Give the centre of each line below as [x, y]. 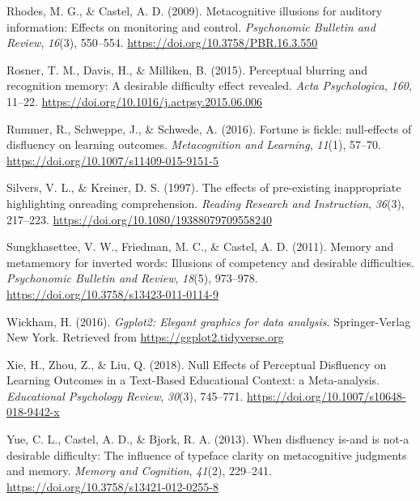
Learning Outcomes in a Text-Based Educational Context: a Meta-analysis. [193, 380]
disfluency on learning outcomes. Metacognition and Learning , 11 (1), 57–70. [194, 144]
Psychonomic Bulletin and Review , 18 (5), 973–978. [132, 278]
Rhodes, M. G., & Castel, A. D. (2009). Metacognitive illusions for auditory [195, 11]
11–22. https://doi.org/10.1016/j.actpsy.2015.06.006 [135, 101]
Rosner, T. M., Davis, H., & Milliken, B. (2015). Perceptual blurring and [187, 69]
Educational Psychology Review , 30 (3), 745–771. [125, 395]
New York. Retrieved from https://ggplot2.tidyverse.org [145, 337]
